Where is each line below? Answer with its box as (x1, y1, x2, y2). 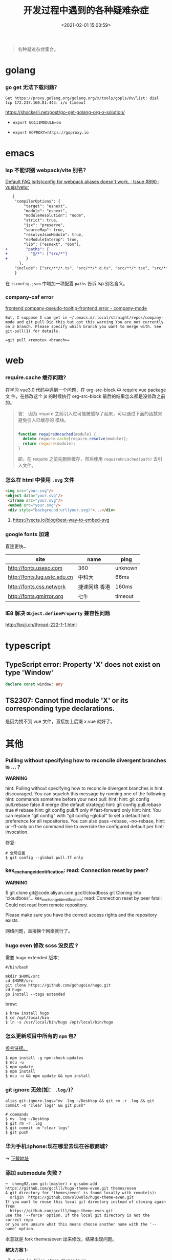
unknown (115, 564, 138, 572)
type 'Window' (5, 668, 54, 677)
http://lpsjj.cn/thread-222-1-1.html (5, 622, 77, 628)
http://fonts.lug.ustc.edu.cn (8, 574, 73, 581)
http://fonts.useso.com (8, 564, 63, 572)
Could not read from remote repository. (5, 902, 88, 908)
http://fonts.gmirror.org (8, 593, 63, 600)
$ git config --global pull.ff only (5, 855, 83, 860)
